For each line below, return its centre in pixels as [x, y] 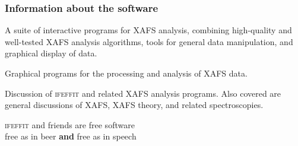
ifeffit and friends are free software [70, 124]
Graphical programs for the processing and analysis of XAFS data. [126, 73]
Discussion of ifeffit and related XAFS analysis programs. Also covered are [143, 93]
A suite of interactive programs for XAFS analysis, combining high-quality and [148, 30]
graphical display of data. [51, 53]
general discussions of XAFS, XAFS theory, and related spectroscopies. [134, 105]
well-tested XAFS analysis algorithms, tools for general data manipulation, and [149, 41]
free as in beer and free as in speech [71, 136]
